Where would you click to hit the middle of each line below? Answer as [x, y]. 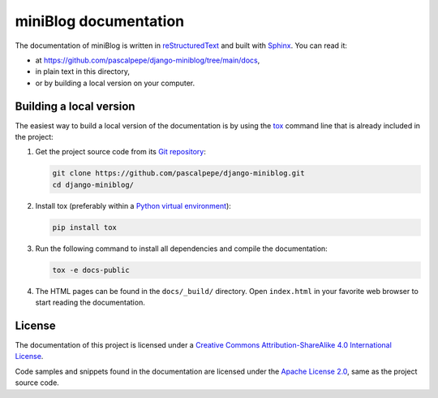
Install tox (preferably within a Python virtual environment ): [133, 205]
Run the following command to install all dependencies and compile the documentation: [181, 249]
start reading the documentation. [90, 303]
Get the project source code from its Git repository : [120, 152]
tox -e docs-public [91, 270]
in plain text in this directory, [82, 71]
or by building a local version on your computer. [115, 83]
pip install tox [85, 227]
